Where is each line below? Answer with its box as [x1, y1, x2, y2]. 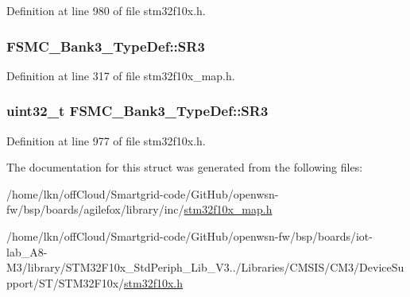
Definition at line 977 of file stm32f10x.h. [6, 132, 206, 148]
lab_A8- [6, 243, 48, 260]
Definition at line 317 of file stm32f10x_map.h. [6, 67, 235, 83]
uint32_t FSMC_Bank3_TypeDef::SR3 [6, 101, 269, 121]
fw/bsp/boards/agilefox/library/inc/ [6, 201, 184, 218]
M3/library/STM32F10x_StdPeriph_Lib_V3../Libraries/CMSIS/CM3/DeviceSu [6, 259, 404, 276]
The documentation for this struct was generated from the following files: [6, 159, 363, 175]
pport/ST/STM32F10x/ [6, 274, 125, 291]
